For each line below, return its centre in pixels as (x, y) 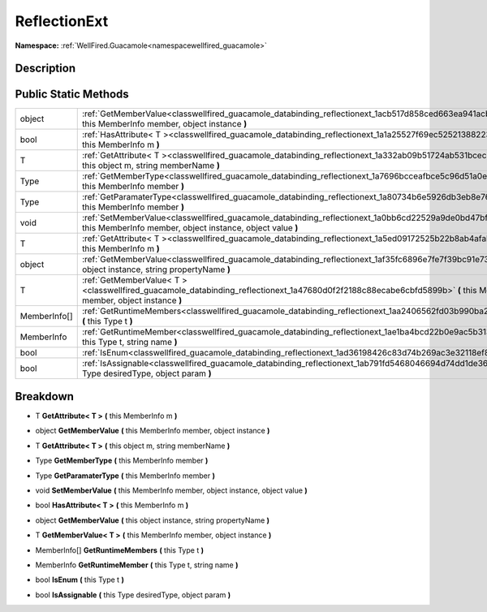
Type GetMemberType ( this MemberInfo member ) (122, 461)
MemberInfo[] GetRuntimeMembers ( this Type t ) (120, 550)
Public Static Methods (72, 95)
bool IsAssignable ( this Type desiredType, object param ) (133, 595)
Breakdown (45, 397)
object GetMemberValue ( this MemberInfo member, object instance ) (153, 431)
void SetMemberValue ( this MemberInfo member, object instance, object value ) (171, 490)
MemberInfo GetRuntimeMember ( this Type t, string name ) (137, 565)
